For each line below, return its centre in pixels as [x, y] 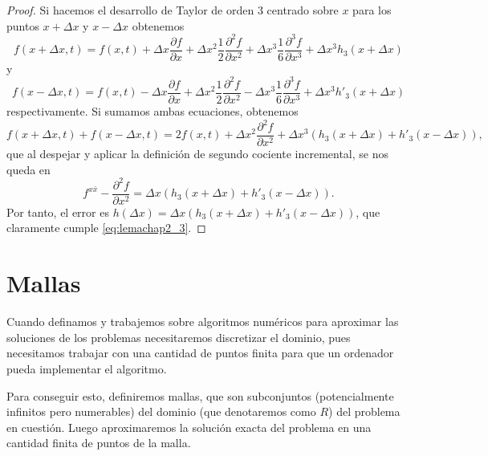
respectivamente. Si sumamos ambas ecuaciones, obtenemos [152, 110]
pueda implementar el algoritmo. [87, 368]
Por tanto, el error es [58, 212]
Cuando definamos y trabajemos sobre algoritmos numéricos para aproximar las [203, 322]
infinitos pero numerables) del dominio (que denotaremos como [161, 411]
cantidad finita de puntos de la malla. [99, 443]
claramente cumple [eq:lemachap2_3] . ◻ [106, 228]
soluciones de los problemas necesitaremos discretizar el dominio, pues [179, 337]
